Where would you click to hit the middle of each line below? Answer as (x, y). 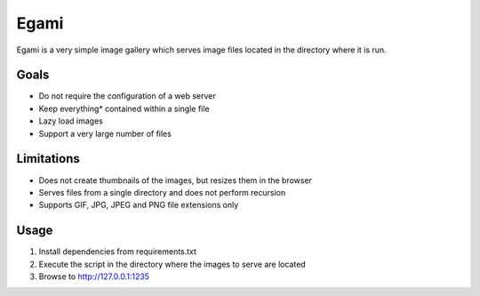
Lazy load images (71, 121)
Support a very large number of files (105, 133)
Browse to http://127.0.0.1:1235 (94, 276)
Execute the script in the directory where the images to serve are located (172, 264)
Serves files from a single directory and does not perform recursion (162, 192)
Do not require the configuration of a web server (128, 96)
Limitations (48, 159)
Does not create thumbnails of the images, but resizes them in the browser (176, 180)
